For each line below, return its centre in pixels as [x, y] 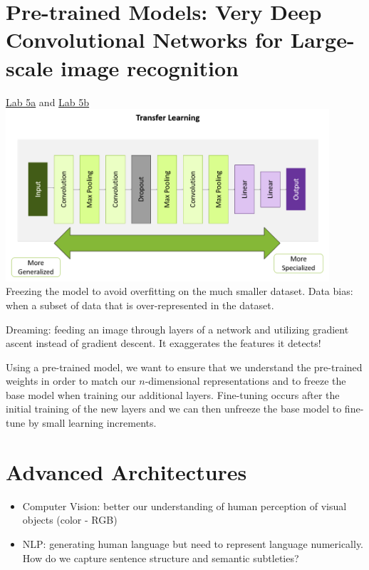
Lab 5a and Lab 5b [48, 102]
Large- [322, 40]
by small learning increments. [92, 423]
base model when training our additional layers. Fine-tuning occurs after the [173, 394]
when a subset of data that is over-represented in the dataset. [140, 305]
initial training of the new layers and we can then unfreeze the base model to [174, 409]
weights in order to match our [71, 381]
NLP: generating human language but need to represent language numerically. [193, 543]
